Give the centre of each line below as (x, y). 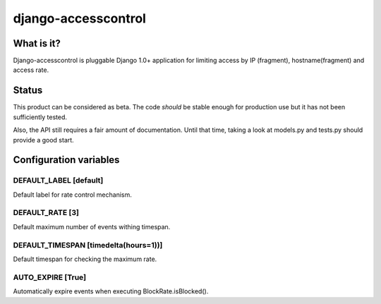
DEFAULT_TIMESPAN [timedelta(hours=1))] (88, 245)
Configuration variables (66, 160)
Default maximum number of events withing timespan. (92, 226)
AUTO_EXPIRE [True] (50, 277)
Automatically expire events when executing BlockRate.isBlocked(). (111, 291)
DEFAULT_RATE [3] (46, 213)
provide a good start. (43, 140)
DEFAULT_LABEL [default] (58, 181)
